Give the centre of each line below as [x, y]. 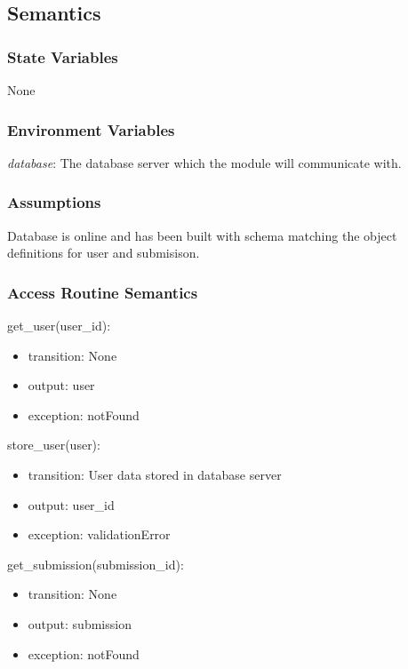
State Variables [63, 56]
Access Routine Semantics [103, 292]
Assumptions [54, 202]
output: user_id [71, 504]
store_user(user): [54, 445]
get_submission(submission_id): [96, 564]
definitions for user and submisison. [104, 253]
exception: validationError [99, 534]
